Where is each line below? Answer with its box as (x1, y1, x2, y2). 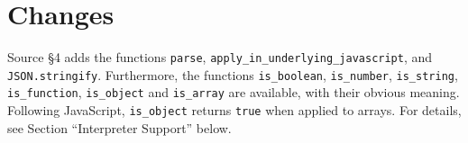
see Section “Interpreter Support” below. (7, 118, 232, 137)
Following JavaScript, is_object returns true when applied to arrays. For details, (7, 101, 462, 120)
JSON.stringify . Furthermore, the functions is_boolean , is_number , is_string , (7, 65, 458, 84)
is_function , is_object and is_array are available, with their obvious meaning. (7, 83, 460, 102)
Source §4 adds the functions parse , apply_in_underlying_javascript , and (7, 48, 433, 67)
